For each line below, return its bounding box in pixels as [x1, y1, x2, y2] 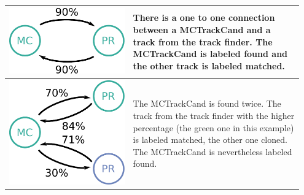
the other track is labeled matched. [133, 59, 285, 72]
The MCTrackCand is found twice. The [133, 97, 281, 110]
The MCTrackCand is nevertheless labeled [133, 145, 292, 158]
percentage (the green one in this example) [133, 121, 294, 134]
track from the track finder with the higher [133, 109, 295, 121]
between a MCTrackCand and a [133, 23, 271, 36]
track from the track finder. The [133, 35, 273, 48]
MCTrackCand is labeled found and [133, 47, 288, 60]
